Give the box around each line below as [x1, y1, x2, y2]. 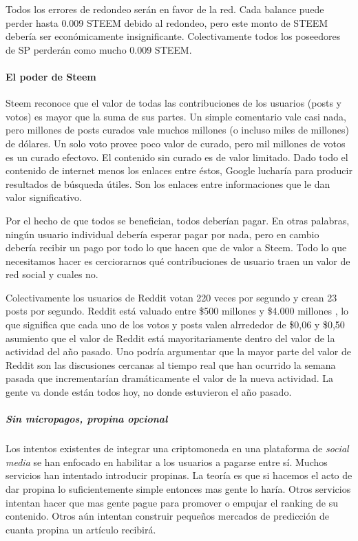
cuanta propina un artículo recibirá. [6, 522, 156, 536]
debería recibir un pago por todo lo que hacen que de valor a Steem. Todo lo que [6, 240, 347, 255]
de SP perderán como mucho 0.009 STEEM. [6, 42, 192, 56]
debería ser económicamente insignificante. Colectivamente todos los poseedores [6, 29, 341, 43]
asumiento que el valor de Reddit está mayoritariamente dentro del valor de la [6, 330, 335, 345]
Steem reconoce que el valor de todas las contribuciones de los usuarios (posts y [6, 96, 341, 110]
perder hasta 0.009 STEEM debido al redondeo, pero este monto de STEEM [6, 15, 328, 30]
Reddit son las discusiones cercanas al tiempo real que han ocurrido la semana [6, 357, 336, 372]
